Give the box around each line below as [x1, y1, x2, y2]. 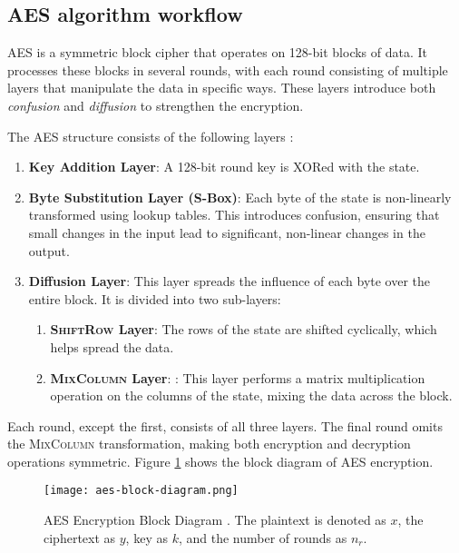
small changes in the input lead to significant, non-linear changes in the [28, 222, 425, 242]
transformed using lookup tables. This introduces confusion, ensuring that [28, 205, 440, 224]
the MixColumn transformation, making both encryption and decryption [7, 434, 411, 453]
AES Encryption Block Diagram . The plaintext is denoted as [44, 510, 386, 529]
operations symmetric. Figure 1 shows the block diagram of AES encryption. [7, 451, 434, 470]
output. [28, 241, 70, 260]
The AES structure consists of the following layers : [7, 126, 294, 145]
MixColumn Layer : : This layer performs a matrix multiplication [50, 368, 425, 387]
